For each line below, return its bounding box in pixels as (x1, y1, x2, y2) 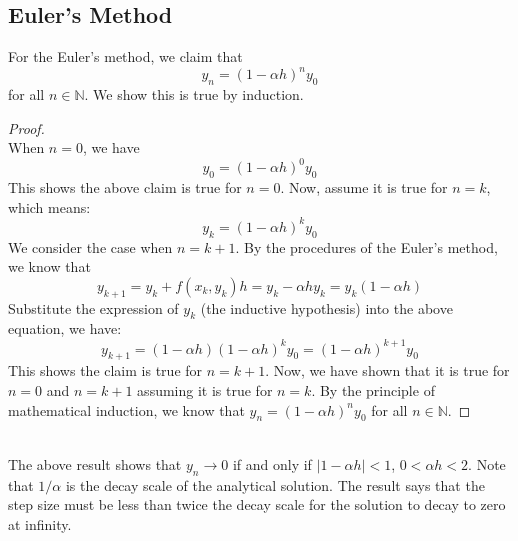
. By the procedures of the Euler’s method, (235, 236, 498, 257)
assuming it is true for (137, 379, 273, 400)
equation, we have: (8, 318, 122, 339)
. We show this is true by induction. (84, 84, 304, 105)
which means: (8, 196, 91, 217)
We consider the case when (8, 236, 173, 257)
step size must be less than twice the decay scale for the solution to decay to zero (8, 494, 506, 515)
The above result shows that (8, 453, 182, 474)
